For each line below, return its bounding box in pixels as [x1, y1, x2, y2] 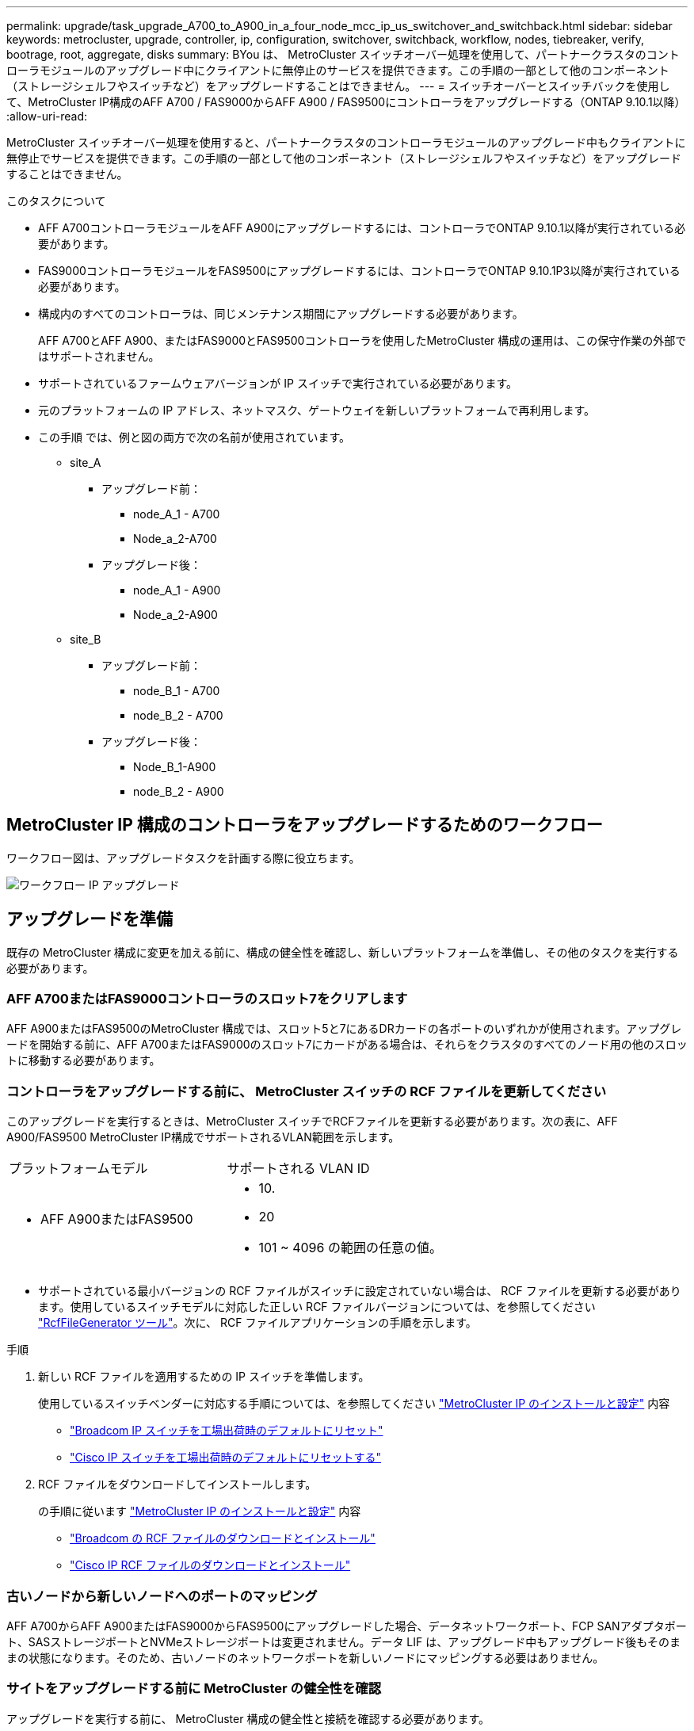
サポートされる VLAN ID [227, 1160, 370, 1177]
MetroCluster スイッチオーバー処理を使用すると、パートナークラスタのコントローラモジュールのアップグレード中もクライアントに [6, 136, 686, 149]
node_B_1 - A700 [133, 684, 220, 697]
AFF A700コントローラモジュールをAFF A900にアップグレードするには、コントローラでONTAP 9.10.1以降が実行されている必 [38, 221, 686, 235]
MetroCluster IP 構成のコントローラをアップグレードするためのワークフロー [6, 815, 603, 835]
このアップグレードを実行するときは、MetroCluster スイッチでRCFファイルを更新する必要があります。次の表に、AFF [6, 1114, 618, 1129]
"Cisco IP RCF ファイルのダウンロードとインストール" [70, 1558, 351, 1572]
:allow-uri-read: [6, 109, 88, 123]
